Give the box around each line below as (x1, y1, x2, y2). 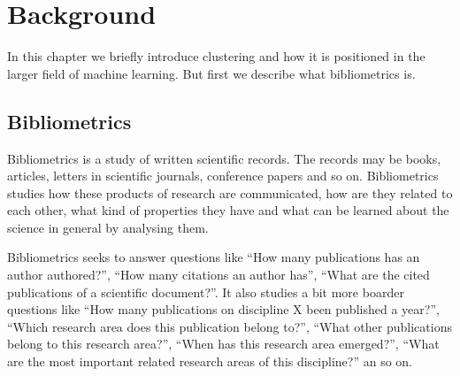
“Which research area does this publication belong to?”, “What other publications (7, 317, 452, 335)
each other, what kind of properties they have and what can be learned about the (7, 201, 449, 219)
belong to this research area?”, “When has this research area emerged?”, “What (7, 334, 440, 353)
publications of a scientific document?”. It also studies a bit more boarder (7, 282, 404, 301)
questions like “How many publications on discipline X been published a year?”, (7, 300, 440, 318)
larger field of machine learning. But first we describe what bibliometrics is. (7, 64, 416, 82)
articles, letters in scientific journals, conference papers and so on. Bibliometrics (7, 166, 439, 185)
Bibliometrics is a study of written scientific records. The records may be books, (7, 149, 441, 167)
